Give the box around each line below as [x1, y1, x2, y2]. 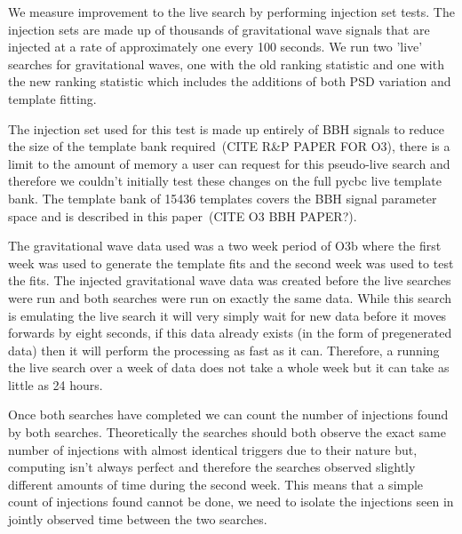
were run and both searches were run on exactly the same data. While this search [8, 288, 452, 307]
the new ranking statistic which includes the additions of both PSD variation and [8, 72, 451, 91]
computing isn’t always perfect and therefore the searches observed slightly [8, 458, 416, 476]
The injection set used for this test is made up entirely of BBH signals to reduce [8, 119, 444, 138]
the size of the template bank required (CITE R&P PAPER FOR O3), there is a [8, 137, 450, 155]
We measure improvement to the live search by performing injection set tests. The [8, 3, 455, 20]
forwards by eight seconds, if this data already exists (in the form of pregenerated [8, 323, 452, 342]
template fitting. [8, 89, 97, 108]
